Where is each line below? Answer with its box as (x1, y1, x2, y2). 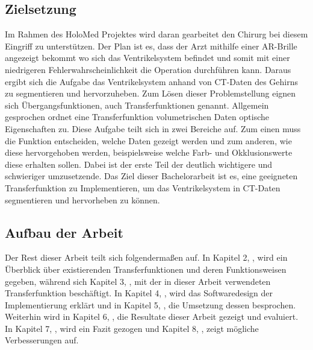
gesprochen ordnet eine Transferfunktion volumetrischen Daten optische (5, 110, 269, 123)
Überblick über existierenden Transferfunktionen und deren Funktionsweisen (5, 262, 287, 275)
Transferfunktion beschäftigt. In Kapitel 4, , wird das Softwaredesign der (5, 287, 273, 299)
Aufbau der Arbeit (5, 223, 123, 241)
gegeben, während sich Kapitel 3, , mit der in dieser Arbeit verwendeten (5, 275, 271, 287)
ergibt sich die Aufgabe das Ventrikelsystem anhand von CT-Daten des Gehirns (5, 75, 298, 87)
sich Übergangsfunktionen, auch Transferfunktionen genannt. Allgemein (5, 98, 269, 111)
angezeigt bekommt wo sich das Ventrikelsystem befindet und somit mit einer (5, 51, 290, 64)
